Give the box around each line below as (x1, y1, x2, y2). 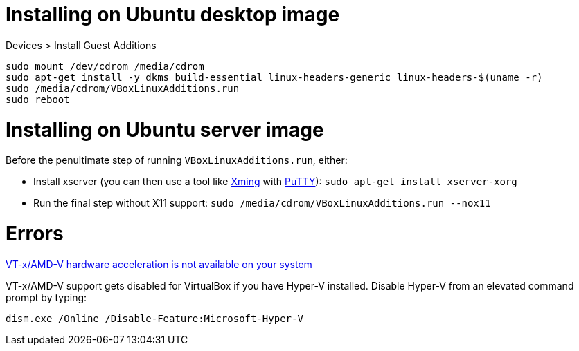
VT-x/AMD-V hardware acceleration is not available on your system (6, 258, 312, 270)
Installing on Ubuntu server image (6, 117, 324, 142)
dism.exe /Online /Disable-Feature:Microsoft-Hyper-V (6, 312, 303, 324)
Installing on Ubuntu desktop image (6, 3, 340, 26)
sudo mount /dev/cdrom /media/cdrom (6, 60, 204, 72)
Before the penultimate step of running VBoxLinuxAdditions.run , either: (6, 154, 348, 167)
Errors (6, 222, 64, 245)
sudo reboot (6, 93, 70, 105)
